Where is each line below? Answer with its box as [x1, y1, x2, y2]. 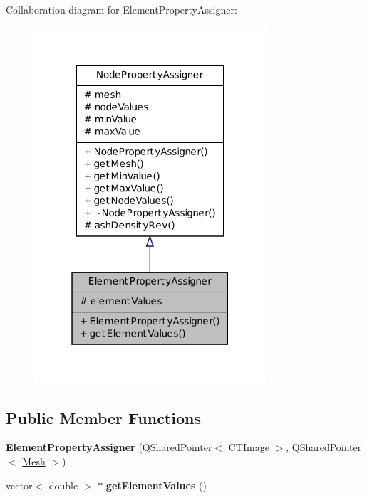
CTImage [228, 440, 269, 455]
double [48, 477, 78, 492]
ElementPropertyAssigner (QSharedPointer [6, 440, 212, 455]
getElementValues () [105, 477, 207, 492]
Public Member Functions [6, 406, 201, 428]
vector [6, 477, 33, 492]
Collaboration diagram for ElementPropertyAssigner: [6, 2, 237, 16]
